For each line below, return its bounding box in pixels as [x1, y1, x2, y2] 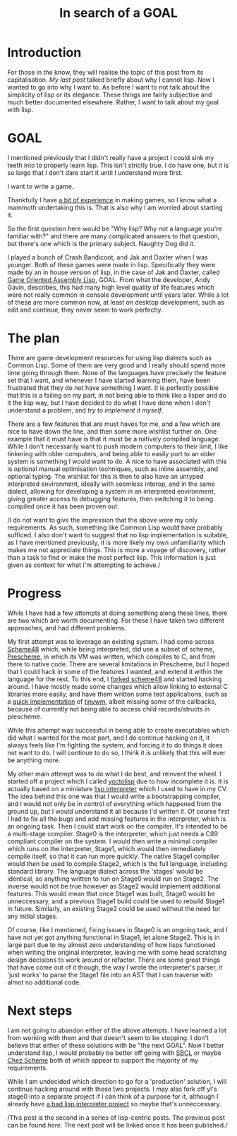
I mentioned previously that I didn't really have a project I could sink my [7, 153, 214, 161]
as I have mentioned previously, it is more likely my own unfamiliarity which [7, 538, 226, 546]
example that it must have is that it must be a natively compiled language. [7, 434, 221, 443]
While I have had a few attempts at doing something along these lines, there [7, 609, 228, 617]
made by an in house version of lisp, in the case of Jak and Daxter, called [7, 268, 220, 276]
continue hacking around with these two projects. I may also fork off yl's [7, 1085, 217, 1093]
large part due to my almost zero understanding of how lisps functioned [7, 940, 217, 949]
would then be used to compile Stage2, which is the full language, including [7, 859, 227, 868]
